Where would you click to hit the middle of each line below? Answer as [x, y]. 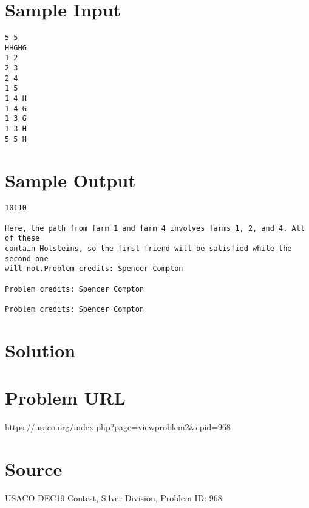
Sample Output [70, 180]
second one [27, 259]
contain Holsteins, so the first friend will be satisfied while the [148, 249]
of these [22, 239]
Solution [40, 350]
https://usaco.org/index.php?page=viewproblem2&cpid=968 [118, 427]
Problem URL [65, 398]
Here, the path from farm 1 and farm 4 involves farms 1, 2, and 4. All [155, 228]
